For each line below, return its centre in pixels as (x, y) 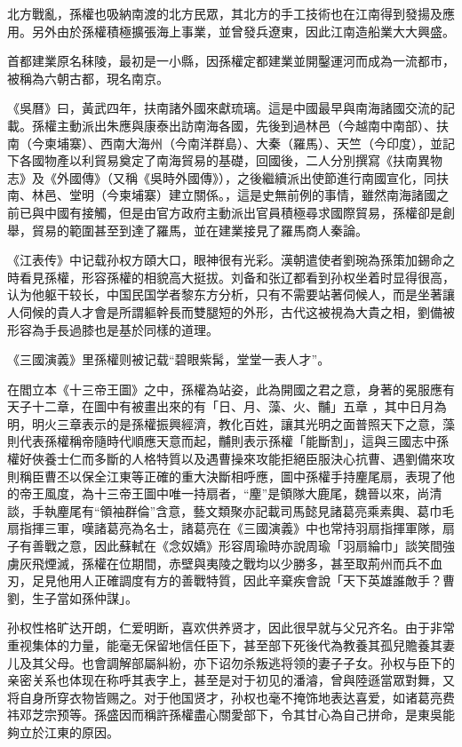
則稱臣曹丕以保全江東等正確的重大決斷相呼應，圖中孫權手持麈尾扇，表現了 (225, 476)
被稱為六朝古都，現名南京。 (88, 78)
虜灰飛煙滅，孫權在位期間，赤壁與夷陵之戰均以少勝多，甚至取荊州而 (206, 563)
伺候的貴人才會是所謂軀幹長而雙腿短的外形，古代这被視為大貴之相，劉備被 (237, 311)
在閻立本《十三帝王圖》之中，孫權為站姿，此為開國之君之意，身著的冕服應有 (231, 389)
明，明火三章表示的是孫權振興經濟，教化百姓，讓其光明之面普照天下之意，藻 (231, 423)
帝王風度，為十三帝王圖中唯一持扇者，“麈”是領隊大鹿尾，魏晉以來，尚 (224, 493)
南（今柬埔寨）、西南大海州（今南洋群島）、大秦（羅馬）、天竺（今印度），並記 (231, 143)
